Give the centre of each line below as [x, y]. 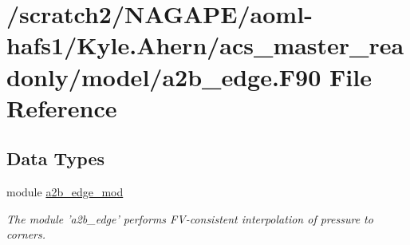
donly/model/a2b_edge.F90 [164, 76]
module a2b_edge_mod [65, 192]
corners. [26, 234]
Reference [62, 107]
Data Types [55, 158]
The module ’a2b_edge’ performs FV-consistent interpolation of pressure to [190, 218]
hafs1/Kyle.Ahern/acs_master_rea [205, 45]
